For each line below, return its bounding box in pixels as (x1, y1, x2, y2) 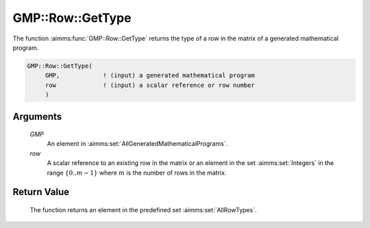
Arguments (12, 110, 62, 123)
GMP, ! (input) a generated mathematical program (45, 72, 255, 79)
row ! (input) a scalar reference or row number (45, 81, 255, 89)
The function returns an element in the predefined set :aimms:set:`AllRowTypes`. (29, 206, 257, 214)
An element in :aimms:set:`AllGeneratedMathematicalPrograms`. (47, 140, 228, 148)
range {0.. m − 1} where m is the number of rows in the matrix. (47, 168, 227, 177)
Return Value (12, 186, 70, 198)
